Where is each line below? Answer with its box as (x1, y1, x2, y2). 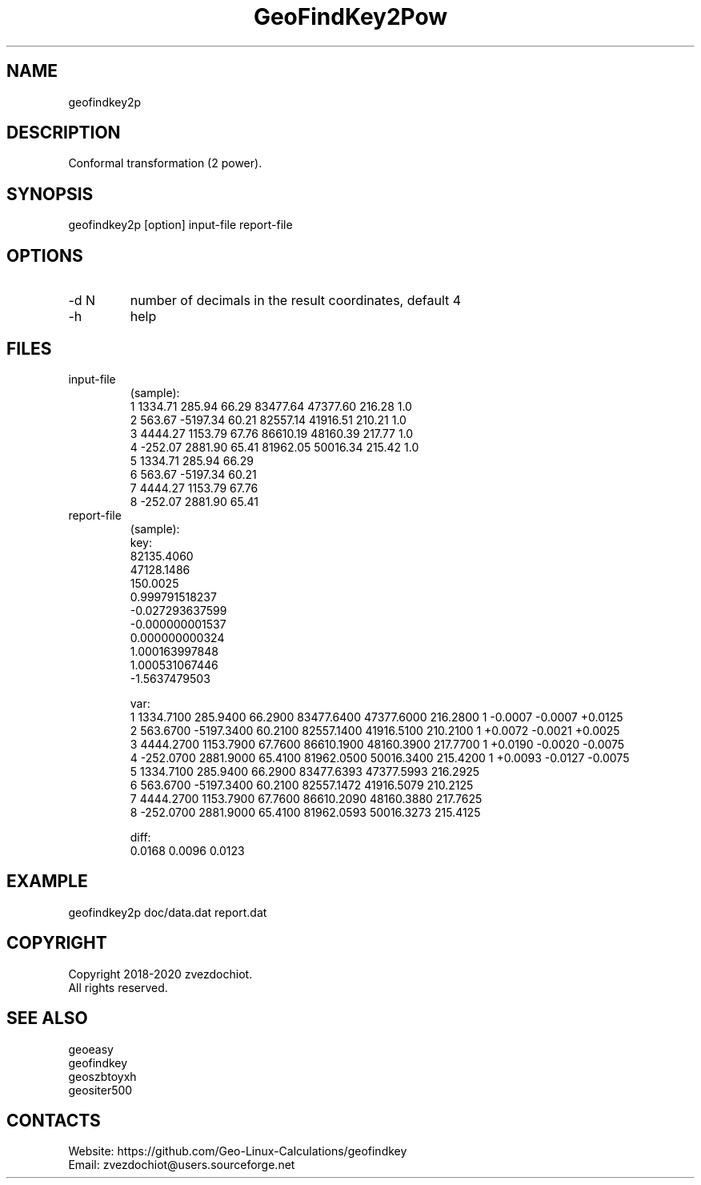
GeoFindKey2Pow (253, 3, 448, 30)
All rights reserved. (68, 980, 168, 994)
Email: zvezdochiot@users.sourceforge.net (68, 1158, 295, 1172)
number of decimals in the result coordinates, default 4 (130, 292, 462, 309)
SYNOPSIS (6, 183, 94, 204)
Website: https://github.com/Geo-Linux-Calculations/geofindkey (68, 1144, 407, 1159)
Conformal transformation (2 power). (68, 156, 262, 171)
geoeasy (68, 1042, 114, 1056)
